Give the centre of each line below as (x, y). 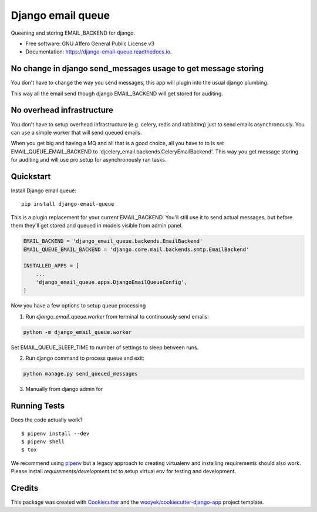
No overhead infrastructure (62, 110)
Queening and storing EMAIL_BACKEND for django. (73, 33)
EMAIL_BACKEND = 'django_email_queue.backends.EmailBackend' (113, 241)
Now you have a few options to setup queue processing (78, 306)
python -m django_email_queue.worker (77, 332)
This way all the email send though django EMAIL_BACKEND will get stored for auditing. (117, 93)
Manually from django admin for (64, 389)
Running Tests (38, 406)
